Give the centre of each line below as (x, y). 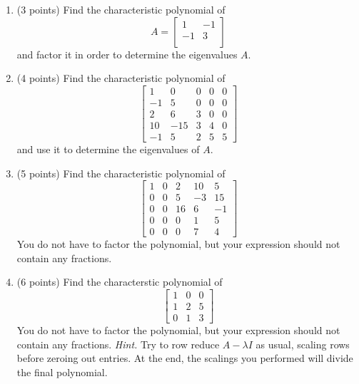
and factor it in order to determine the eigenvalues (127, 54)
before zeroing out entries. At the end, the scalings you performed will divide (185, 358)
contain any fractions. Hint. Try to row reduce (118, 344)
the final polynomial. (62, 372)
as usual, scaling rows (303, 344)
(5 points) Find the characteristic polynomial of (121, 173)
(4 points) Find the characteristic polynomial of (121, 78)
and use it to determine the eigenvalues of (108, 149)
